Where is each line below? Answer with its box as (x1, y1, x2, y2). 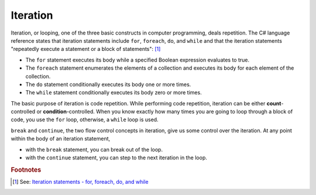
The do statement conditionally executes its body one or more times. (25, 81, 191, 88)
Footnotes (11, 166, 42, 174)
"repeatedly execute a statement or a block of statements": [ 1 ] (11, 46, 161, 53)
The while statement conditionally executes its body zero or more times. (25, 89, 202, 96)
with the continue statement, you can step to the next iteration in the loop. (25, 154, 207, 161)
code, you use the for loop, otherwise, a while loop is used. (11, 116, 159, 123)
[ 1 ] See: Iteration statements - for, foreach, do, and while (12, 179, 149, 186)
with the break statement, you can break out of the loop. (25, 146, 163, 153)
